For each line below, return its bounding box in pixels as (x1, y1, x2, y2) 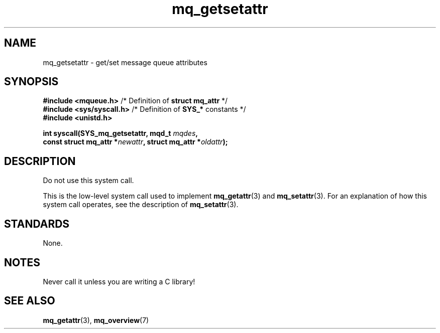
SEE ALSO (4, 294, 55, 307)
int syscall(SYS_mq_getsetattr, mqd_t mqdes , (43, 129, 198, 138)
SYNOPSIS (4, 75, 59, 88)
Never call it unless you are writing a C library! (43, 277, 195, 286)
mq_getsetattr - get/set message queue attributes (43, 58, 207, 67)
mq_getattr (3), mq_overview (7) (43, 315, 149, 324)
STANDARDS (4, 217, 70, 230)
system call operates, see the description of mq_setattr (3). (43, 200, 239, 209)
